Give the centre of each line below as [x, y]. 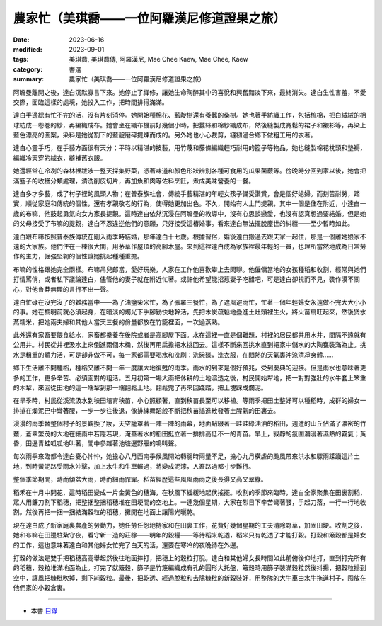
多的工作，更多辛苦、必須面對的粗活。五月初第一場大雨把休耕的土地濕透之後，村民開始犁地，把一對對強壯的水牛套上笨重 [190, 377]
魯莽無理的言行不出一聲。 [75, 289]
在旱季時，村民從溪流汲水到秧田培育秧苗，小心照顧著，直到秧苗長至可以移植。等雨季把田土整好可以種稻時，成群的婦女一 [190, 401]
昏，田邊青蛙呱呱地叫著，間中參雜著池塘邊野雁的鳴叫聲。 [97, 443]
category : [28, 69]
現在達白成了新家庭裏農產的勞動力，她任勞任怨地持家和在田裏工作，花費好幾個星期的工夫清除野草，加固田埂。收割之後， [190, 525]
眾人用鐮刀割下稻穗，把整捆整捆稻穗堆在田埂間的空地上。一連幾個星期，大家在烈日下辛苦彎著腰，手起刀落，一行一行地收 [190, 502]
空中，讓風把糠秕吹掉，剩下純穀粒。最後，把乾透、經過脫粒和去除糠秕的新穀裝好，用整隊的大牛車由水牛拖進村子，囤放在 [190, 578]
